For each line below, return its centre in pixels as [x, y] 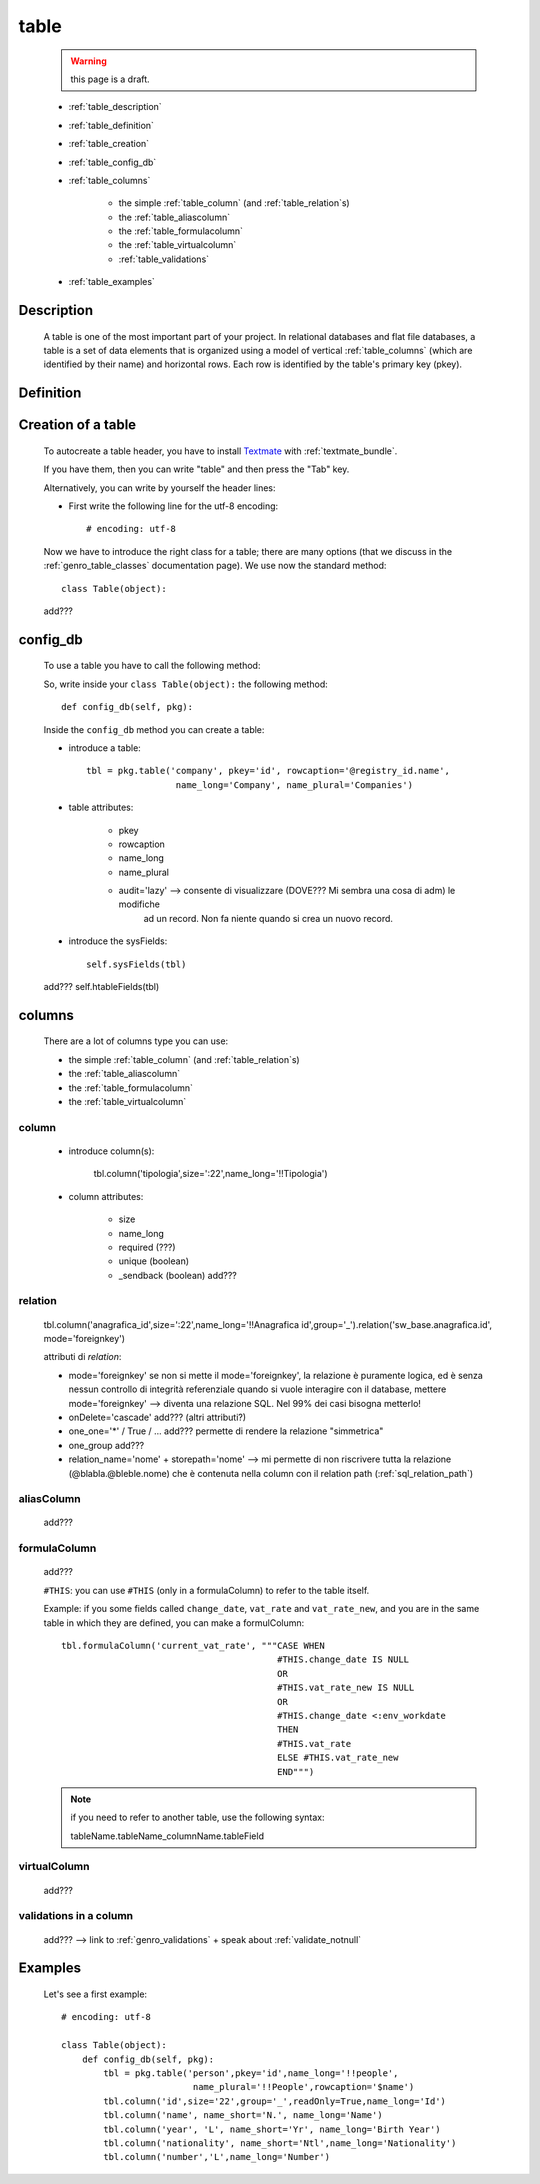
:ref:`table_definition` [111, 125]
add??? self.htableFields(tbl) [101, 987]
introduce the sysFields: [118, 941]
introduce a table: [105, 747]
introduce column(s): [111, 1151]
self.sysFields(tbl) [136, 964]
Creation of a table [77, 425]
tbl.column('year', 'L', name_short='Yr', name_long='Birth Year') [272, 2129]
